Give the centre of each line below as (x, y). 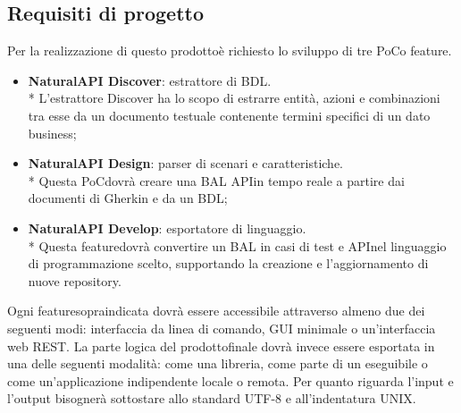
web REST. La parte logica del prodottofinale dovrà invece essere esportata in (221, 346)
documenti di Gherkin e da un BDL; (128, 198)
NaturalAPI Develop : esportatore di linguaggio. (167, 228)
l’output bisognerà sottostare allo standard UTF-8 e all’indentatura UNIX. (212, 398)
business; (52, 133)
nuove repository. (75, 280)
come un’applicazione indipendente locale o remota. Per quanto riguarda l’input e (230, 380)
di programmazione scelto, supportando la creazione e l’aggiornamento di (228, 263)
